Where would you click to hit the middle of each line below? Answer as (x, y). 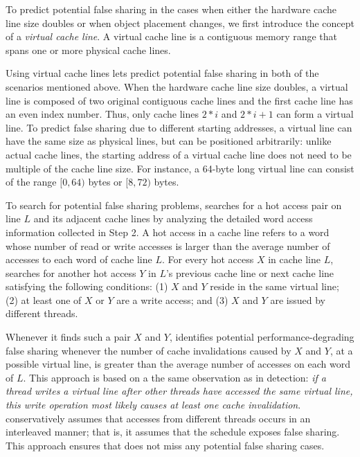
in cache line (294, 259)
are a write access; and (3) (172, 299)
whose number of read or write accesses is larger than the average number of (168, 245)
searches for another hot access (71, 272)
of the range (31, 182)
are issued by (298, 299)
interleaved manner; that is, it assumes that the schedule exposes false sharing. (173, 432)
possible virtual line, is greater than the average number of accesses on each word (178, 364)
